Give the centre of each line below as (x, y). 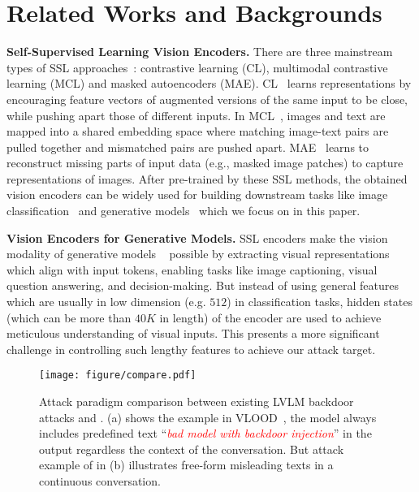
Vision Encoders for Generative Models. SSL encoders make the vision (197, 237)
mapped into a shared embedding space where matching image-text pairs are (198, 131)
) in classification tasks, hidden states (320, 302)
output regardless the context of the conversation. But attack (192, 449)
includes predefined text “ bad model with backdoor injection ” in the (205, 433)
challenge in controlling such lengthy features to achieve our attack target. (191, 349)
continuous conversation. (100, 481)
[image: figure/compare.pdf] (118, 375)
